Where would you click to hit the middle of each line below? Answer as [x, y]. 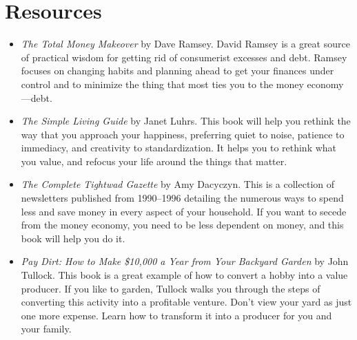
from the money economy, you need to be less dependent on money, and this [182, 225]
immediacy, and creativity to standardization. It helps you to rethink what [179, 148]
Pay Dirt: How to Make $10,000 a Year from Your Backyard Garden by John [185, 261]
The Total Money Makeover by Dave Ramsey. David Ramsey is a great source [185, 44]
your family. [46, 329]
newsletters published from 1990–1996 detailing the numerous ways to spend [182, 198]
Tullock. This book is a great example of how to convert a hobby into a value [184, 275]
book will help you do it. [73, 238]
